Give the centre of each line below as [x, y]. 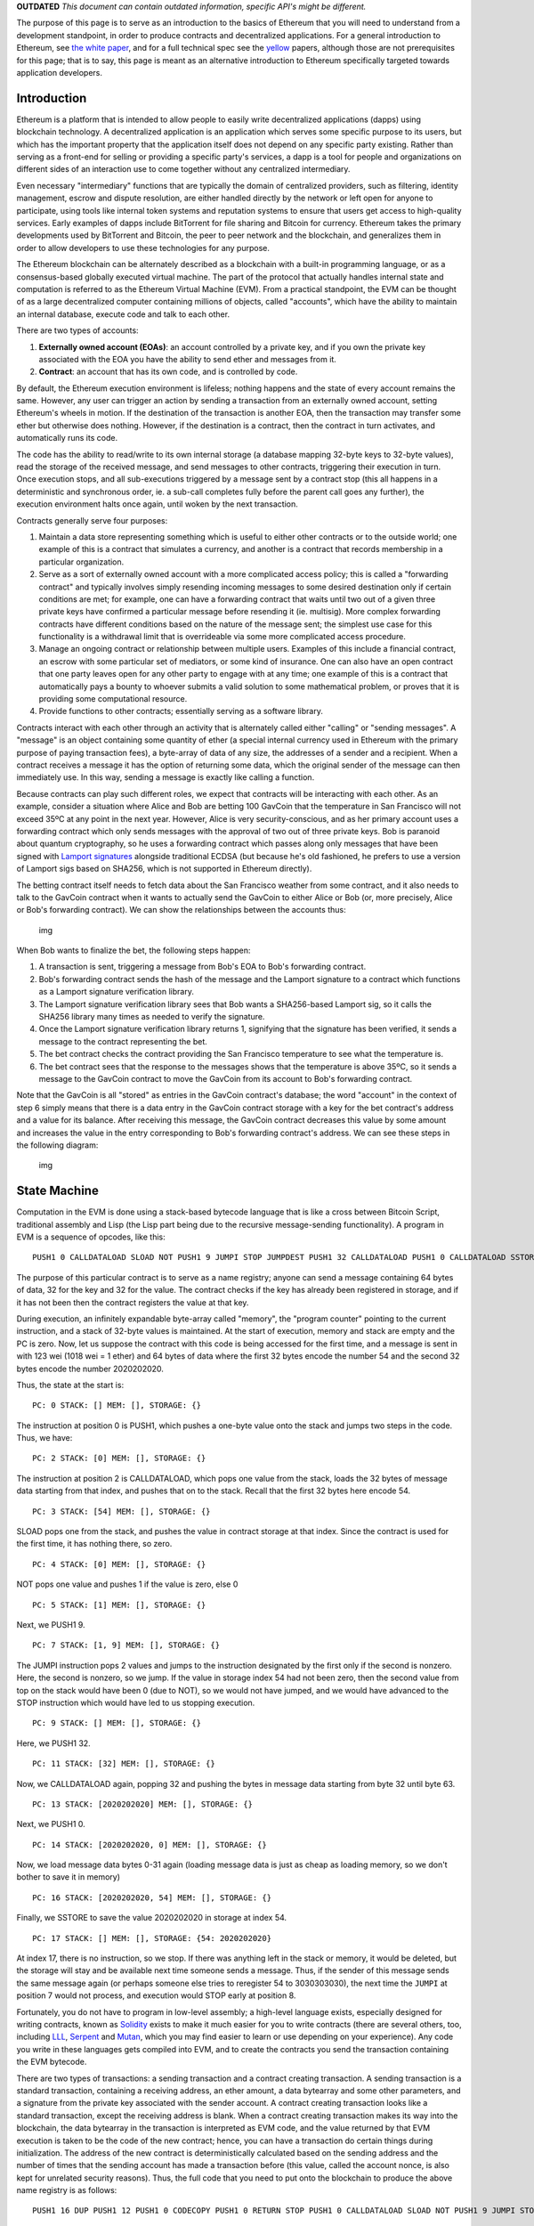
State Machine [58, 1191]
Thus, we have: [44, 1438]
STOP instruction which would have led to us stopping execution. [136, 1702]
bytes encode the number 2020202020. [90, 1369]
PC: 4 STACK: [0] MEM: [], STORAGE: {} [119, 1564]
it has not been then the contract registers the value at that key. [133, 1302]
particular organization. [81, 562]
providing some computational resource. [113, 699]
